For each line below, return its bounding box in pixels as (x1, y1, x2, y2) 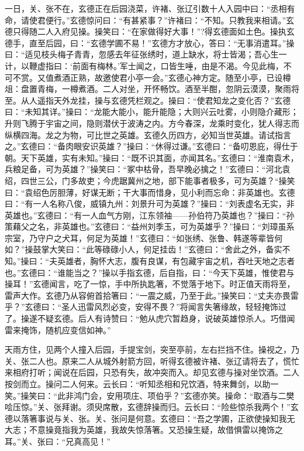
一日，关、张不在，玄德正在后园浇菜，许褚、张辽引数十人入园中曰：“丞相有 (5, 2, 295, 14)
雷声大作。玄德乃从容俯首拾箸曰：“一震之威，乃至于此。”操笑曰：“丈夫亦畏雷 (5, 289, 299, 301)
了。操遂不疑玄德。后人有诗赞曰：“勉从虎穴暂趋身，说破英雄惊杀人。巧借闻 (5, 312, 295, 324)
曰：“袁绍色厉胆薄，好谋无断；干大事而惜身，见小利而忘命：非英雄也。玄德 (5, 186, 295, 198)
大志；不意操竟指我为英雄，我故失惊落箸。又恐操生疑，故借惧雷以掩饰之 (5, 423, 283, 436)
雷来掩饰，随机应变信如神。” (5, 323, 111, 336)
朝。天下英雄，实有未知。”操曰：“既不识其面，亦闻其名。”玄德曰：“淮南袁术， (5, 151, 299, 163)
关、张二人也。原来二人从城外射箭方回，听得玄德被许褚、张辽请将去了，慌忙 (5, 354, 299, 367)
